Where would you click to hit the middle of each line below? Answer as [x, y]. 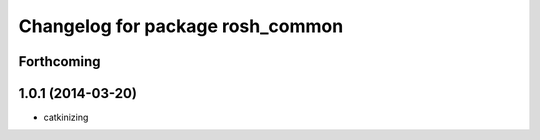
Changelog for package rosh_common [181, 26]
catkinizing [66, 117]
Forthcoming [59, 61]
